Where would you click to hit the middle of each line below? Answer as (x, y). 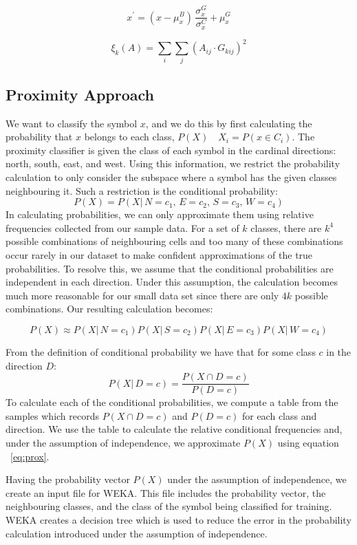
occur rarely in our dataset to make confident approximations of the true (159, 254)
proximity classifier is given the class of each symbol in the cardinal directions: (171, 150)
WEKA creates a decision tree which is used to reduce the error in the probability (178, 519)
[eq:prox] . (30, 456)
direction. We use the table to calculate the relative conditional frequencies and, (174, 429)
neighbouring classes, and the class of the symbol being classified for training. (169, 506)
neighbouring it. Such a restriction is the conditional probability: (142, 190)
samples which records (53, 415)
